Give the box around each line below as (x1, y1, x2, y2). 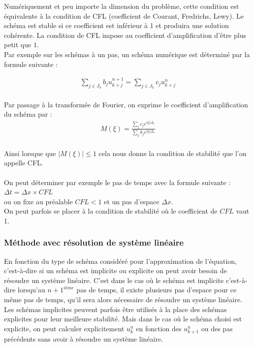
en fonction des (136, 323, 182, 333)
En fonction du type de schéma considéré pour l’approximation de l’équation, (4, 255, 237, 266)
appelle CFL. (4, 158, 43, 168)
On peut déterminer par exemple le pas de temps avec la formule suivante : (4, 177, 231, 187)
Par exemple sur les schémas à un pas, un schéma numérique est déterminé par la (4, 49, 250, 59)
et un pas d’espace (104, 196, 159, 206)
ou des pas (201, 323, 233, 333)
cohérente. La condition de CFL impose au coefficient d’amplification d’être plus (4, 30, 246, 40)
